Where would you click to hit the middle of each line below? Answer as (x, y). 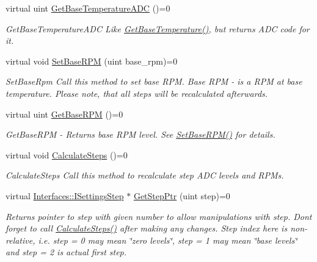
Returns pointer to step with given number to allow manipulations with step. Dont (159, 216)
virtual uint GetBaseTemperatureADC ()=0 (88, 8)
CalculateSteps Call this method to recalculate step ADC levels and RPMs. (145, 175)
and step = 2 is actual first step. (66, 252)
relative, (20, 240)
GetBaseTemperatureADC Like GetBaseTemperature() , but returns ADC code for (158, 28)
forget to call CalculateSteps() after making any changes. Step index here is (147, 228)
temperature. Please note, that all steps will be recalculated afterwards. (137, 93)
